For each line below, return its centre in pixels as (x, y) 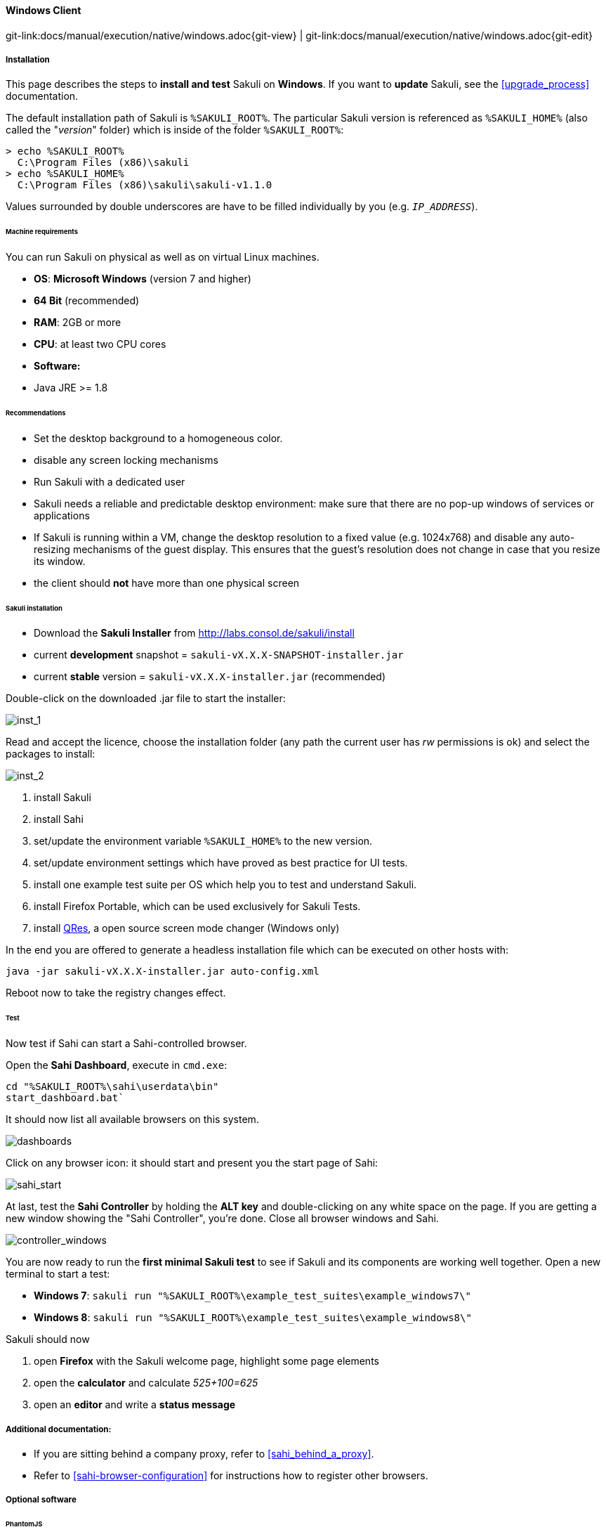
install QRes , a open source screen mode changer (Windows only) (187, 928)
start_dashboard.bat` (65, 1098)
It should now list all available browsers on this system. (132, 1119)
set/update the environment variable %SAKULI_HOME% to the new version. (203, 841)
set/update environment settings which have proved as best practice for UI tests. (221, 863)
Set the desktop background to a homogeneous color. (158, 438)
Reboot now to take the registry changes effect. (116, 993)
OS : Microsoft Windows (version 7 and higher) (143, 279)
